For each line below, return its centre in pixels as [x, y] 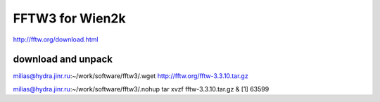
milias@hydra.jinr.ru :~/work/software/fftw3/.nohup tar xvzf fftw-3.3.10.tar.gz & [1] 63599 [141, 89]
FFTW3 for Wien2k [69, 18]
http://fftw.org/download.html [56, 39]
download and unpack [63, 59]
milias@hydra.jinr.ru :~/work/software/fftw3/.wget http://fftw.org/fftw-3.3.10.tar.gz [131, 76]
